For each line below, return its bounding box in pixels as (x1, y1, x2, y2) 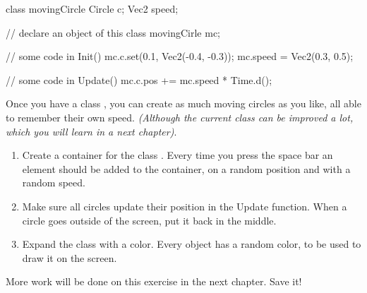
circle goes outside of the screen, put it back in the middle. (22, 213, 277, 227)
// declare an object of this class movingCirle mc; (6, 25, 220, 40)
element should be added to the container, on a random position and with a (22, 161, 351, 176)
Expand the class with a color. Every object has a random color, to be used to (22, 237, 361, 251)
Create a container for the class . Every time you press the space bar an (22, 148, 333, 162)
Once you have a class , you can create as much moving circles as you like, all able (6, 96, 361, 111)
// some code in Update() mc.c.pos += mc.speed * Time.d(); (6, 72, 272, 87)
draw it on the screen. (22, 250, 117, 265)
